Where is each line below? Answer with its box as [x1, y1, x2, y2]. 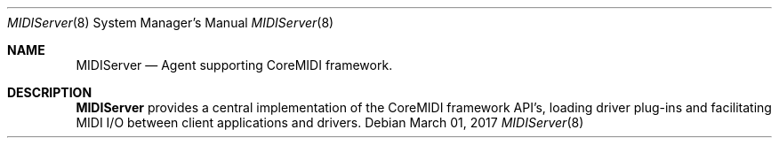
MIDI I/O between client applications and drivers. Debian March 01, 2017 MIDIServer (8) [76, 115, 584, 130]
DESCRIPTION [7, 85, 92, 100]
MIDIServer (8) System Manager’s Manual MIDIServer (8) [7, 15, 334, 30]
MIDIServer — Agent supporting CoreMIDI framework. [76, 57, 393, 72]
